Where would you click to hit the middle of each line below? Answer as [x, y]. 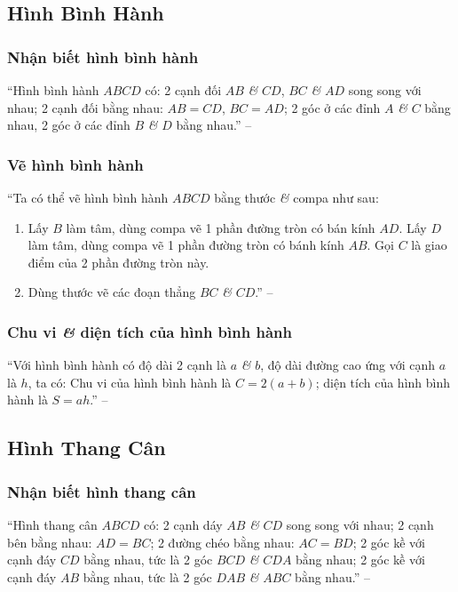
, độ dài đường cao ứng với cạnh [347, 365]
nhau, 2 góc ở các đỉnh [69, 125]
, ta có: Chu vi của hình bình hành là [130, 382]
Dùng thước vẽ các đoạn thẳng [112, 292]
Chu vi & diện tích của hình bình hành [150, 331]
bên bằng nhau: [50, 542]
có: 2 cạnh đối [183, 90]
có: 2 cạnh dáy [183, 524]
